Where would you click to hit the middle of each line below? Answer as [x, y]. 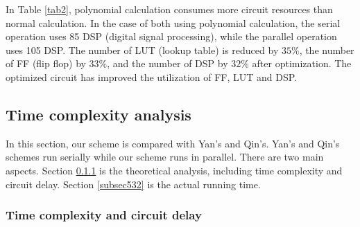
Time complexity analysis [98, 114]
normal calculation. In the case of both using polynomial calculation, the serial [173, 22]
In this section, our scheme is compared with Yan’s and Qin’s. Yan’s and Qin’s [173, 143]
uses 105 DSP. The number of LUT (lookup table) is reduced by [142, 49]
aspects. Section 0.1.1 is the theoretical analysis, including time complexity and [174, 170]
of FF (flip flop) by [46, 63]
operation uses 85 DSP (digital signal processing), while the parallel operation [171, 36]
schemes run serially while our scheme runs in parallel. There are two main [165, 157]
